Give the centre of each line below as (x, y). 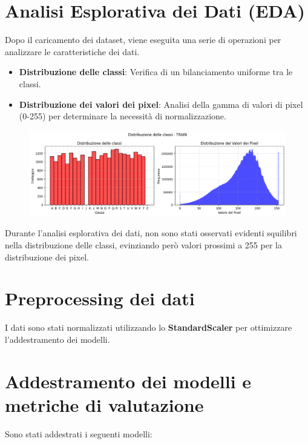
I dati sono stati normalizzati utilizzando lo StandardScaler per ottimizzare (149, 327)
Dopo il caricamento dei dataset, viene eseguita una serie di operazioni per (143, 40)
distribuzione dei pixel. (47, 257)
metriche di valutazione (104, 404)
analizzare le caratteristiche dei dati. (72, 51)
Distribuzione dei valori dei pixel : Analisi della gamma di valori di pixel (161, 104)
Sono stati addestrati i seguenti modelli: (79, 433)
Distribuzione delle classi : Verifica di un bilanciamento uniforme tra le (156, 72)
